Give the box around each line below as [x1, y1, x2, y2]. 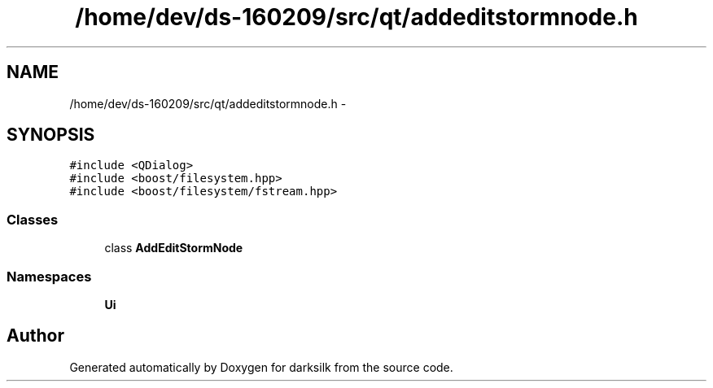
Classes [7, 211, 59, 228]
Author [7, 325, 64, 347]
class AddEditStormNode [104, 241, 243, 255]
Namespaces [7, 268, 92, 285]
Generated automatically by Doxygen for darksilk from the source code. [69, 360, 453, 374]
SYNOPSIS [7, 124, 95, 146]
